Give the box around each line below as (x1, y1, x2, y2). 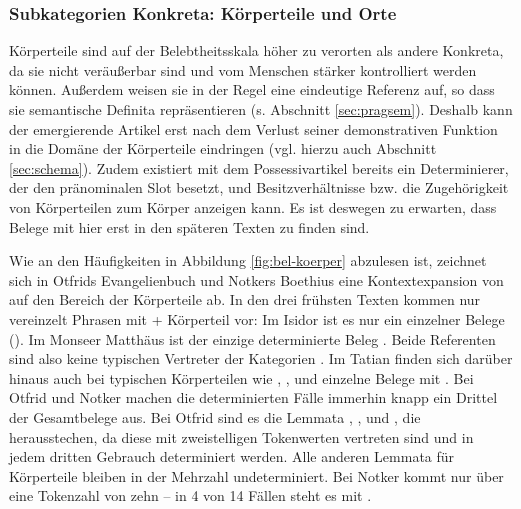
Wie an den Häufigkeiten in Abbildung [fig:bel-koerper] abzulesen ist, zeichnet (9, 250, 487, 271)
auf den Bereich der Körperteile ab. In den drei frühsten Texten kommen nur (9, 289, 481, 310)
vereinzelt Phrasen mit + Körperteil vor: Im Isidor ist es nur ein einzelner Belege (9, 308, 505, 329)
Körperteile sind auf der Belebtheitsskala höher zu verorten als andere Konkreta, (9, 40, 504, 61)
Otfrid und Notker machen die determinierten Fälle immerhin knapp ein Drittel (9, 387, 498, 408)
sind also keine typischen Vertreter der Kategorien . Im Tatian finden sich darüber (9, 348, 513, 369)
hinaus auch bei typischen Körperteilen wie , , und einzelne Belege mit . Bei (9, 367, 474, 388)
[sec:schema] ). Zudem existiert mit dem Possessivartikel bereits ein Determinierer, (9, 157, 509, 178)
